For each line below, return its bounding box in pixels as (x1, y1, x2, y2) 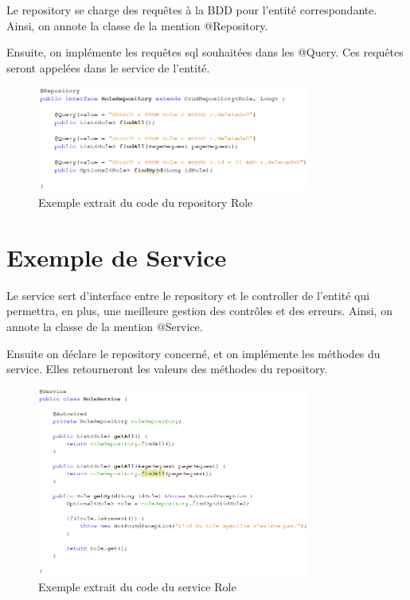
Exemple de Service (6, 240, 227, 273)
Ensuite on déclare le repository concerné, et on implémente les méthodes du (6, 345, 381, 361)
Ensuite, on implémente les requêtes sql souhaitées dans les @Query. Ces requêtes (6, 44, 404, 60)
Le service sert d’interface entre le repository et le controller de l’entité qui (6, 286, 370, 303)
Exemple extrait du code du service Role (38, 579, 236, 595)
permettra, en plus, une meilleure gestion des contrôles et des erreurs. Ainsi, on (6, 302, 392, 319)
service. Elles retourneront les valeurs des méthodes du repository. (6, 360, 328, 377)
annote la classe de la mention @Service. (6, 318, 203, 334)
